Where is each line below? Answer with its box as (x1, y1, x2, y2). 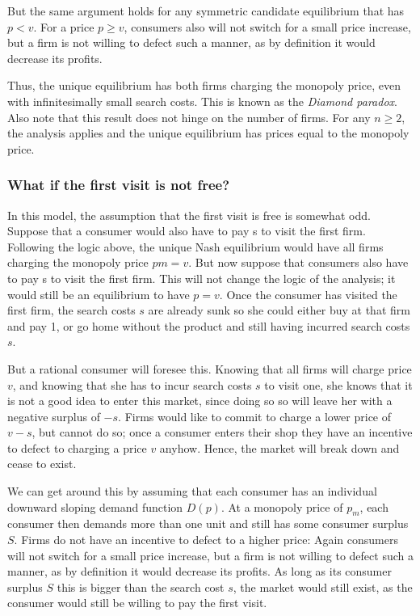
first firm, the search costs (7, 302, 136, 319)
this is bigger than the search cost (57, 578, 225, 595)
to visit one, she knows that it (264, 376, 413, 393)
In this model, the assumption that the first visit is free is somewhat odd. (7, 206, 371, 223)
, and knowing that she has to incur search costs (12, 376, 252, 393)
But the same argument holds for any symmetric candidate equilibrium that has (7, 2, 405, 19)
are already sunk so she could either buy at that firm (148, 302, 410, 319)
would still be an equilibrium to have (7, 285, 190, 302)
